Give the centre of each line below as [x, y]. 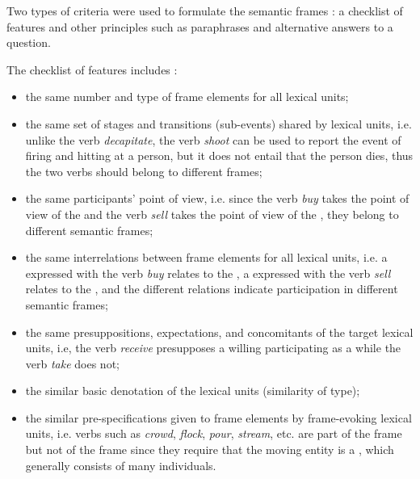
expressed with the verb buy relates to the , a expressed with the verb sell [208, 273]
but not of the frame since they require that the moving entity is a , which [210, 450]
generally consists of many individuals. [121, 465]
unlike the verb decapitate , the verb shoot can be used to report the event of [213, 139]
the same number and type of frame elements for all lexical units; [187, 97]
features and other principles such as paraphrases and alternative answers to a [200, 26]
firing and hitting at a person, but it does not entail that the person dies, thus [219, 155]
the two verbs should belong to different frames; [144, 171]
